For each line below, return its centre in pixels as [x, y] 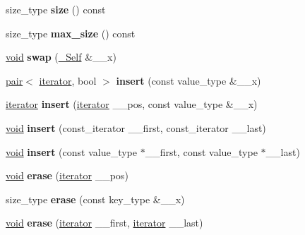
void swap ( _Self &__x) [61, 57]
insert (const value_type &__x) [189, 80]
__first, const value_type [201, 151]
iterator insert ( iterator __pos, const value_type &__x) [132, 104]
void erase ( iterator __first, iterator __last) [104, 223]
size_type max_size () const [71, 33]
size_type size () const [56, 9]
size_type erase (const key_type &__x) [95, 199]
